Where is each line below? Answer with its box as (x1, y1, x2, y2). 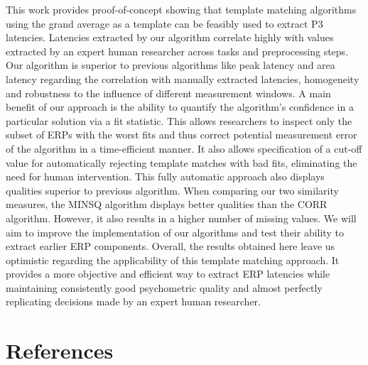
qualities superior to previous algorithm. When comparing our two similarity (6, 182, 339, 197)
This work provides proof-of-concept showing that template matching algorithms (6, 2, 357, 16)
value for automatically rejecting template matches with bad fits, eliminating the (6, 155, 357, 170)
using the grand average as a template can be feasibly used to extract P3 (6, 16, 323, 31)
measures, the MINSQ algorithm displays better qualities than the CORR (6, 197, 328, 212)
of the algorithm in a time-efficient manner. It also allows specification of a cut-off (6, 141, 362, 156)
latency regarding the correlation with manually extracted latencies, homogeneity (6, 71, 359, 86)
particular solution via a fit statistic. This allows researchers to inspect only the (6, 113, 352, 128)
